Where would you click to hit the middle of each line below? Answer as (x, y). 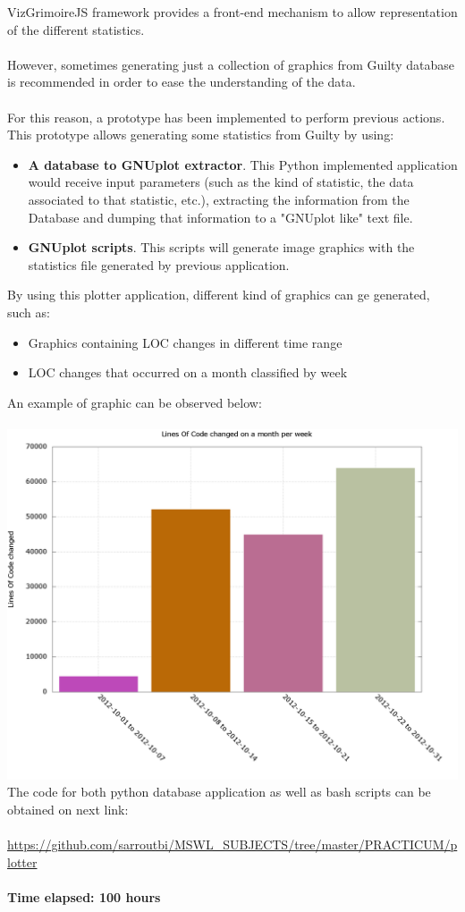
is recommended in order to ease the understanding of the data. (182, 82)
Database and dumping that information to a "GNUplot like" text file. (220, 217)
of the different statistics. (76, 29)
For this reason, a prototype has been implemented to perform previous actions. (226, 117)
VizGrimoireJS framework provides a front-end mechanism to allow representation (232, 12)
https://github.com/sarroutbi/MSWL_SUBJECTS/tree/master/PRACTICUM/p (232, 844)
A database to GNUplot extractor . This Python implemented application (243, 164)
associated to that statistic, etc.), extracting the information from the (219, 199)
